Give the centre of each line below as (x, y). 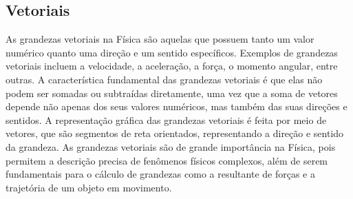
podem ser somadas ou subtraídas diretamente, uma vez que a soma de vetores (172, 93)
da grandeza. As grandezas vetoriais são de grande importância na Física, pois (171, 146)
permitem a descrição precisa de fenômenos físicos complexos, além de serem (167, 160)
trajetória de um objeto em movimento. (89, 187)
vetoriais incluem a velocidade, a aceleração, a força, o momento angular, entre (172, 66)
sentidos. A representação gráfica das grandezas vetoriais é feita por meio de (166, 119)
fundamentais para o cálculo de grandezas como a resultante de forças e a (160, 174)
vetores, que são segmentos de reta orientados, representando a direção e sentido (175, 133)
